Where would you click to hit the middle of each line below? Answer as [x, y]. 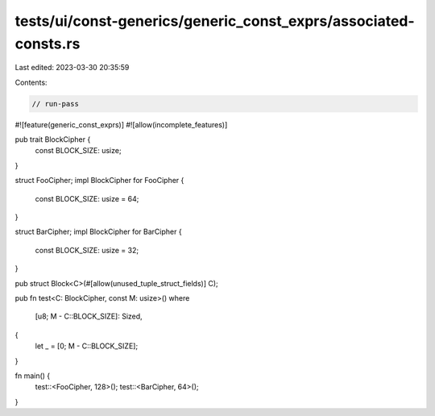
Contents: [31, 82]
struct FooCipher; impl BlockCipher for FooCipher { [99, 181]
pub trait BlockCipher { [53, 139]
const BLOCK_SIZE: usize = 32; [87, 250]
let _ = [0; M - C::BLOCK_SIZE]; [87, 346]
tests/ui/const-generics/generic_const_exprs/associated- [215, 21]
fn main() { [33, 376]
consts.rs [48, 44]
